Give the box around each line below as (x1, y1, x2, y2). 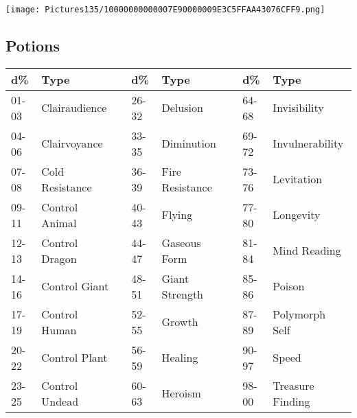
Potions (5, 35, 60, 56)
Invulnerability (273, 135, 344, 152)
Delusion (161, 100, 203, 116)
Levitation (273, 171, 323, 187)
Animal (41, 214, 77, 231)
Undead (41, 393, 79, 409)
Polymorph (273, 305, 326, 322)
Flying (161, 207, 193, 223)
